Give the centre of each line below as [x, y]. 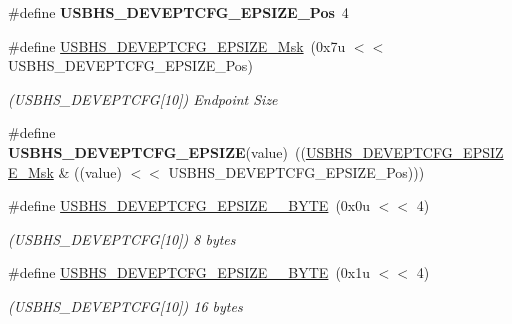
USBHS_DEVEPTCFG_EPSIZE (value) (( [157, 151]
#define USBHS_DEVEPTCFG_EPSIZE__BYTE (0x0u [189, 205]
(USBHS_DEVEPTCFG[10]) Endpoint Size [143, 98]
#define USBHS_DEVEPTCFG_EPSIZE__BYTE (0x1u [189, 272]
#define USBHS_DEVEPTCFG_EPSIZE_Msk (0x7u [177, 45]
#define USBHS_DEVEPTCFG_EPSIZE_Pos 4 [178, 12]
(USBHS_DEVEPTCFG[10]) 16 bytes [125, 305]
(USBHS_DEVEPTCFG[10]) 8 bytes [122, 238]
